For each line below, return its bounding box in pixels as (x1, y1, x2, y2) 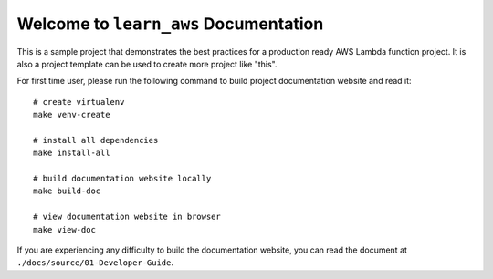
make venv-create (33, 109, 110, 120)
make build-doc (33, 186, 101, 196)
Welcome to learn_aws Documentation (16, 14, 324, 34)
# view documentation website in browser (33, 212, 221, 222)
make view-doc (33, 224, 96, 234)
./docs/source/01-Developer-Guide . (16, 257, 173, 268)
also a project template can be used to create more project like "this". (16, 58, 278, 69)
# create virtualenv (33, 97, 125, 107)
